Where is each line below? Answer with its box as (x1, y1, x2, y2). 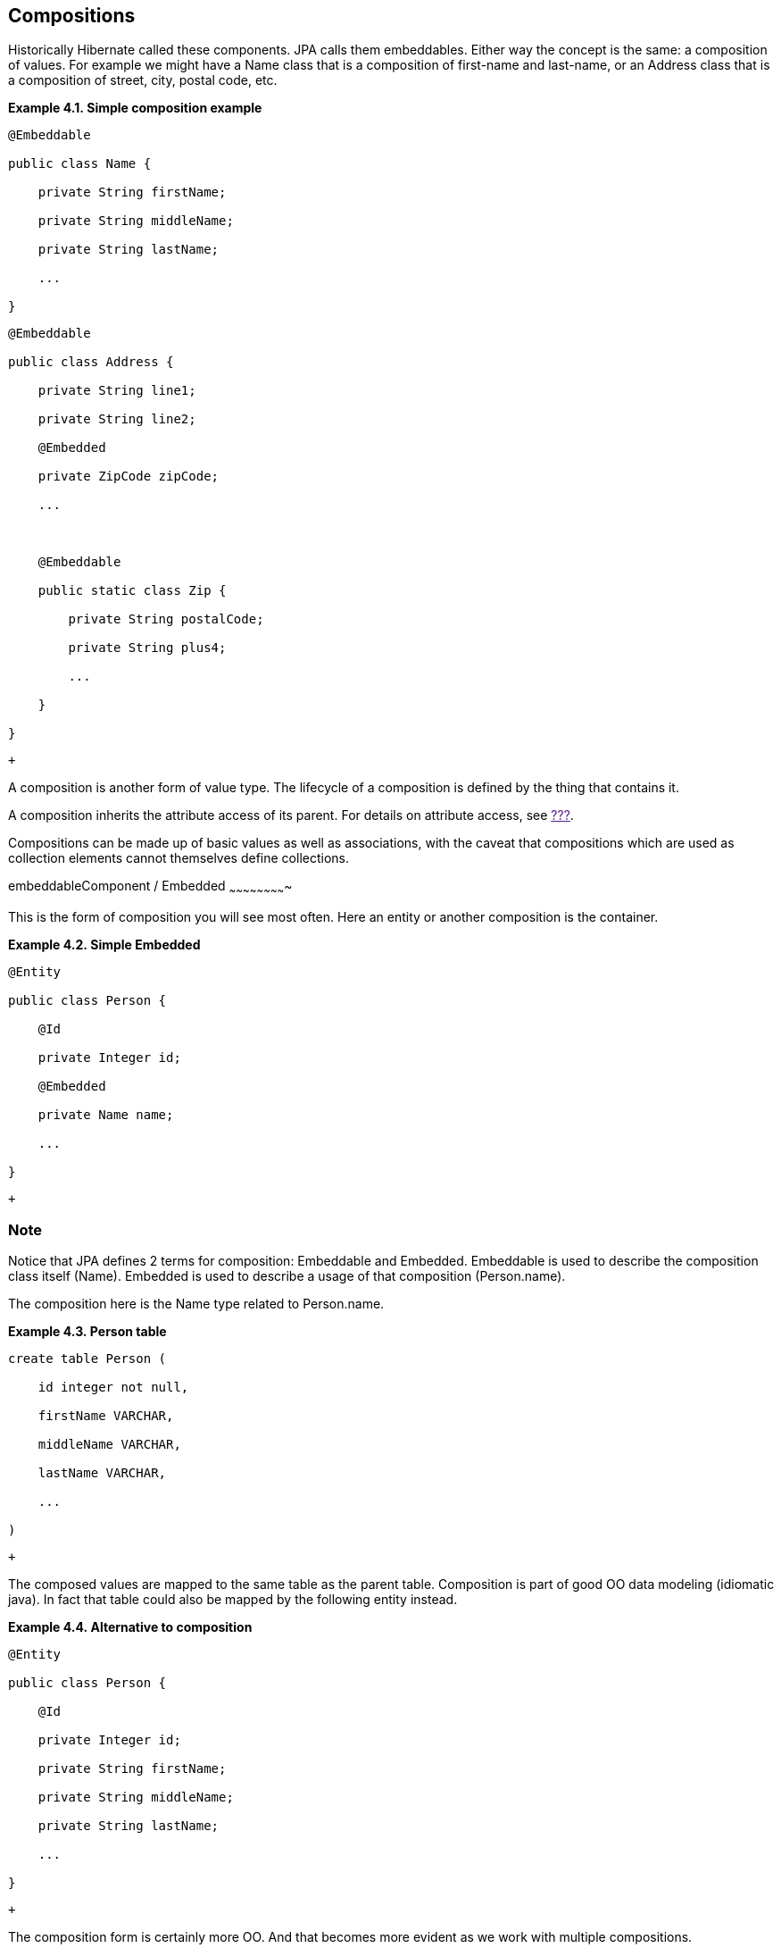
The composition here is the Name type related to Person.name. (8, 1295, 385, 1311)
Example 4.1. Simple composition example (8, 100, 262, 116)
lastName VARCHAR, (37, 1465, 167, 1480)
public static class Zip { (37, 583, 227, 598)
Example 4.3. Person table (8, 1323, 167, 1339)
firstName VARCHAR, (37, 1408, 174, 1423)
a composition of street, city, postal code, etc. (8, 72, 278, 88)
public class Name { (8, 156, 152, 171)
